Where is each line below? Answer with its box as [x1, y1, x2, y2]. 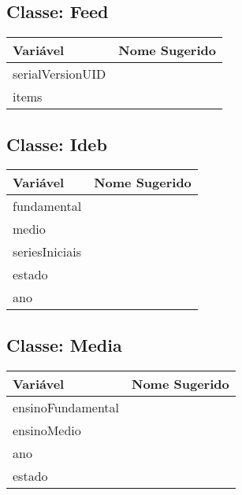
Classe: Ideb [6, 131, 107, 156]
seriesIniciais [13, 242, 81, 261]
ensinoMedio [13, 420, 81, 439]
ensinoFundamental [13, 397, 120, 416]
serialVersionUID [13, 65, 106, 83]
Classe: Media [6, 332, 122, 356]
